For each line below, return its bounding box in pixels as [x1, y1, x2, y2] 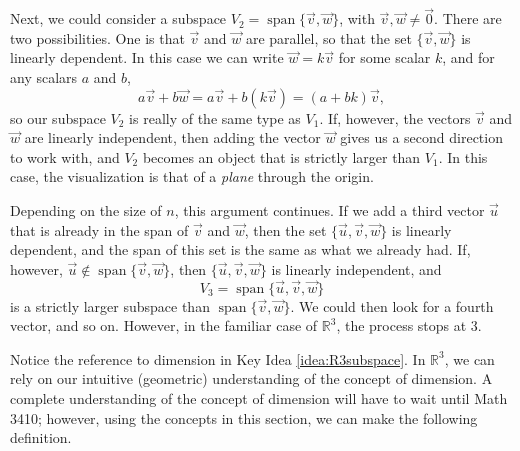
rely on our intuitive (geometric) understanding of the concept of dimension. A [10, 368, 493, 389]
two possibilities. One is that [10, 27, 185, 48]
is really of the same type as [129, 107, 301, 128]
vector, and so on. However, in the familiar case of [10, 315, 318, 336]
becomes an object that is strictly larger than [142, 146, 421, 167]
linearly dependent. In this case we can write [10, 47, 284, 68]
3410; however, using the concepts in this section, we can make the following [10, 407, 478, 428]
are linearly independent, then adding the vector [24, 127, 321, 148]
